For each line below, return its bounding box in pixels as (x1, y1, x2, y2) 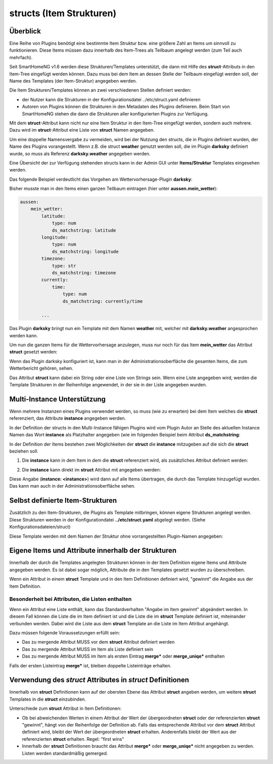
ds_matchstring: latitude (52, 227, 116, 233)
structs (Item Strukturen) (9, 8, 117, 19)
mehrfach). (9, 54, 33, 60)
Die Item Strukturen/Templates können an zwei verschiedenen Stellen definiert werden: (9, 87, 192, 93)
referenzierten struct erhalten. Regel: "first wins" (22, 736, 124, 742)
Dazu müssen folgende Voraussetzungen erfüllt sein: (9, 629, 120, 635)
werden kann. (9, 332, 38, 339)
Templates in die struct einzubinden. (9, 696, 86, 702)
